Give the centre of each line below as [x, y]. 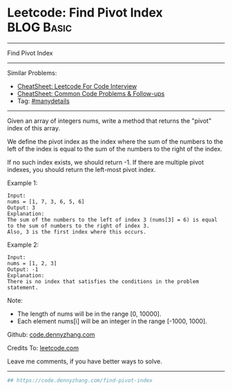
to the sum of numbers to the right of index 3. [78, 226]
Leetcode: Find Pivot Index [85, 13]
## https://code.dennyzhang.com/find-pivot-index [80, 380]
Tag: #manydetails [43, 101]
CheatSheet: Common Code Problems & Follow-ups [91, 93]
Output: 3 [21, 208]
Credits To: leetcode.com [43, 347]
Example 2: [23, 245]
